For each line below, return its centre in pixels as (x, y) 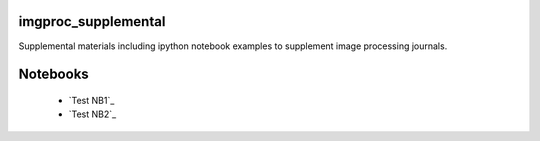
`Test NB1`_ (91, 100)
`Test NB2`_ (92, 114)
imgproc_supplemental (92, 21)
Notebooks (53, 74)
